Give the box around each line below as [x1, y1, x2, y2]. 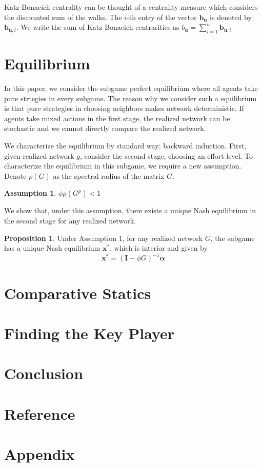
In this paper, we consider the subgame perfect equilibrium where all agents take [4, 83, 258, 94]
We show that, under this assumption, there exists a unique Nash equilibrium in [4, 205, 256, 216]
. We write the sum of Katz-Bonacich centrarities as [16, 22, 179, 32]
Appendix [4, 443, 75, 464]
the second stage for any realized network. [4, 215, 136, 226]
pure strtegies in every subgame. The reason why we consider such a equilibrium [4, 92, 257, 103]
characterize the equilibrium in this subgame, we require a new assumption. [4, 160, 241, 171]
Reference [4, 403, 75, 424]
